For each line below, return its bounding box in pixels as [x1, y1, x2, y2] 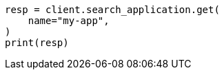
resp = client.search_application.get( [5, 4, 220, 15]
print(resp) [5, 37, 69, 48]
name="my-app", [28, 15, 110, 26]
